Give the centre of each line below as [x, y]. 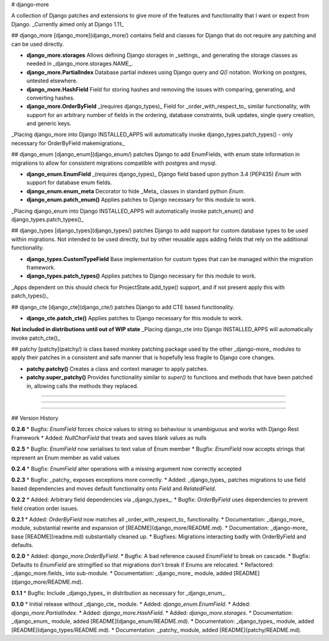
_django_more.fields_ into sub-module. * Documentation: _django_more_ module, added [122, 573]
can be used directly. [37, 44]
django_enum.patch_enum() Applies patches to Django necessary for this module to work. [141, 200]
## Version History [35, 418]
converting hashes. [51, 98]
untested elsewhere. [52, 81]
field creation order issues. [45, 508]
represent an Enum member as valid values [65, 457]
